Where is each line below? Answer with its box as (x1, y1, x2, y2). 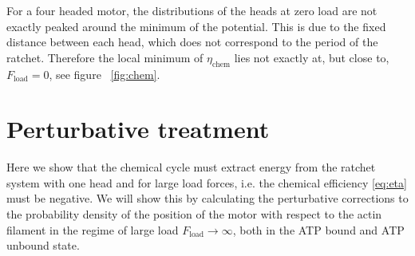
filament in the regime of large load (6, 221, 179, 238)
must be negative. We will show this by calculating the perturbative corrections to (6, 190, 409, 207)
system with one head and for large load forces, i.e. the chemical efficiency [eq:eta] (6, 174, 407, 191)
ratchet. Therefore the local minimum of (6, 49, 204, 65)
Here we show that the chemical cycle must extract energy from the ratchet (6, 159, 376, 175)
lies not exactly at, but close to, (234, 49, 389, 65)
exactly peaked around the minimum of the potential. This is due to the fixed (6, 18, 386, 34)
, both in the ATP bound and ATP (232, 221, 405, 238)
